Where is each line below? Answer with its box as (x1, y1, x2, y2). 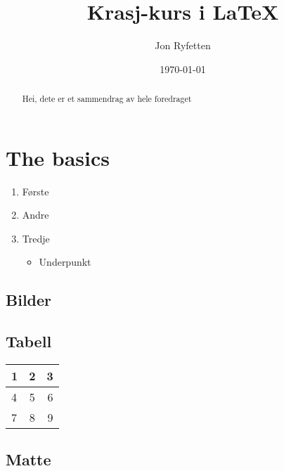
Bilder (6, 289, 52, 311)
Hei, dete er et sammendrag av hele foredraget (22, 93, 192, 105)
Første (22, 183, 49, 198)
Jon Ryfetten (155, 38, 211, 53)
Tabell (6, 330, 52, 352)
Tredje (22, 231, 50, 245)
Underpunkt (39, 254, 91, 269)
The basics (6, 143, 110, 172)
